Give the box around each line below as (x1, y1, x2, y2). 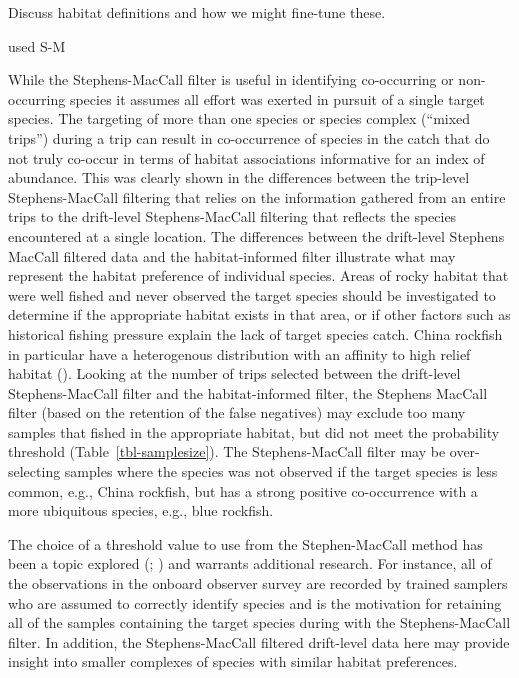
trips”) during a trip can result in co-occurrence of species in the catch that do (8, 127, 490, 148)
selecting (8, 461, 61, 482)
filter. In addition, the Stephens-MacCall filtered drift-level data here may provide (8, 631, 510, 652)
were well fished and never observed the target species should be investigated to (8, 284, 496, 305)
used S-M (8, 35, 66, 56)
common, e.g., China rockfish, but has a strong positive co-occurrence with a (8, 480, 478, 501)
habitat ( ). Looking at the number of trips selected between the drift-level (8, 363, 461, 384)
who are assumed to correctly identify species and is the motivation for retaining (8, 592, 502, 613)
